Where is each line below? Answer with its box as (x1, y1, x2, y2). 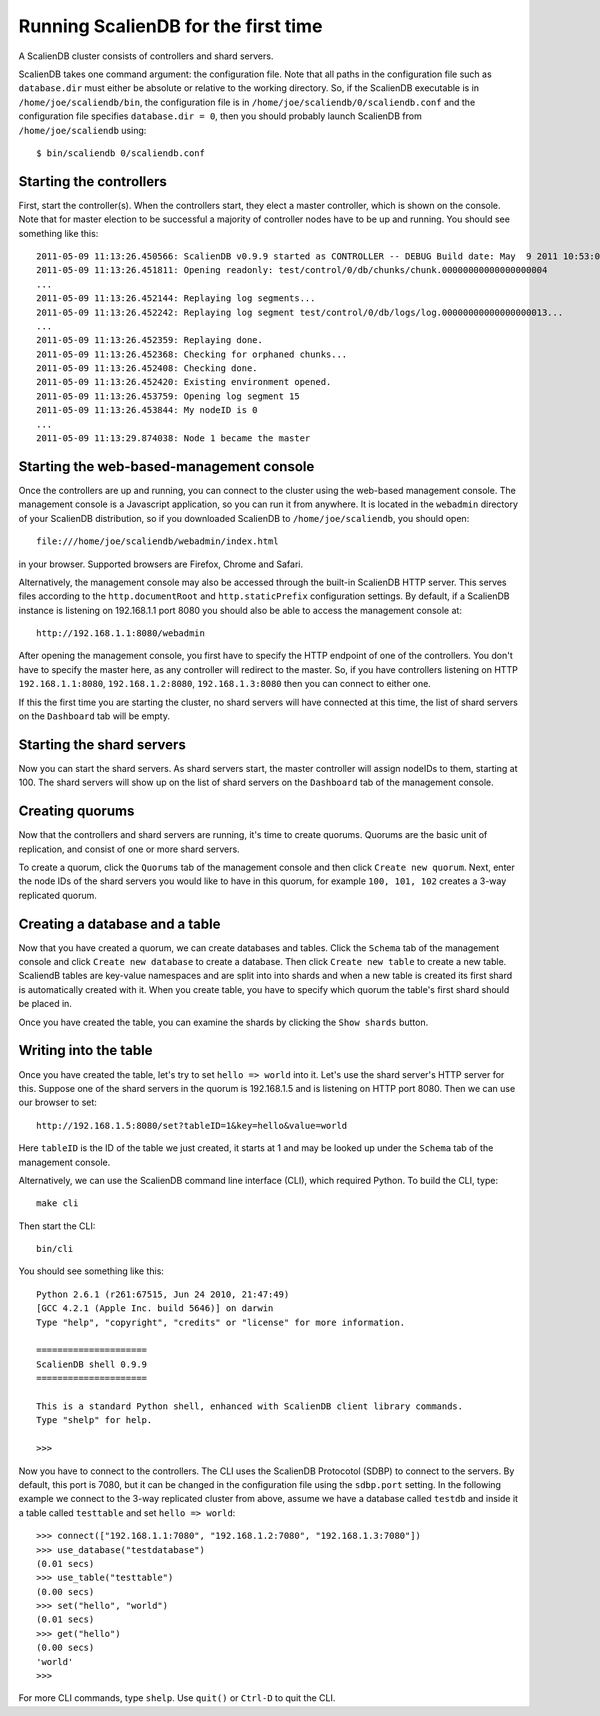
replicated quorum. (18, 889, 97, 901)
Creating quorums (18, 803, 135, 820)
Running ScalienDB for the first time (18, 15, 323, 37)
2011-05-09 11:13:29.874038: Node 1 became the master (36, 433, 311, 444)
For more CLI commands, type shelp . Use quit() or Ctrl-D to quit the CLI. (18, 1692, 336, 1704)
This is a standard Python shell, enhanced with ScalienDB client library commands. (36, 1400, 464, 1412)
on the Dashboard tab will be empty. (18, 710, 170, 722)
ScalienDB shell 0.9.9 (36, 1358, 148, 1370)
